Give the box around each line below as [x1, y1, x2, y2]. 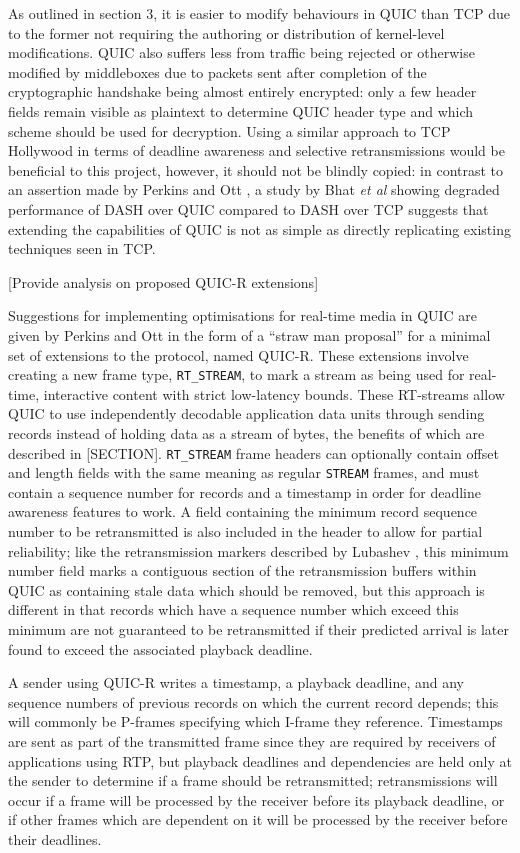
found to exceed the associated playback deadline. [8, 638, 313, 659]
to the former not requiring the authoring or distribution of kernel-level [8, 22, 445, 43]
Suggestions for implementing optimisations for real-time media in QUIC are [8, 305, 478, 326]
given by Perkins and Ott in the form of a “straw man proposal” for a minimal [8, 324, 491, 345]
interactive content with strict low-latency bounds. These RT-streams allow [43, 383, 505, 404]
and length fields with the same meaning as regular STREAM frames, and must [8, 462, 480, 483]
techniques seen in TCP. [8, 238, 156, 259]
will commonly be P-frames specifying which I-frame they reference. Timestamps [8, 711, 503, 732]
